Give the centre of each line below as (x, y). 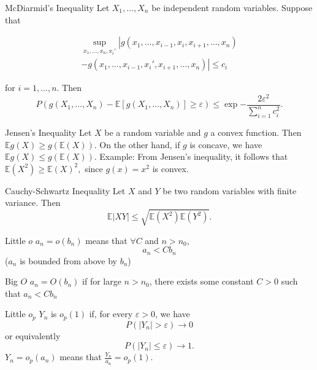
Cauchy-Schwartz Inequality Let (65, 190)
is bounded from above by (68, 260)
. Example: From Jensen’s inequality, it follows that (191, 156)
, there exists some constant (201, 281)
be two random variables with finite (230, 190)
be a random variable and (153, 132)
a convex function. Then (256, 132)
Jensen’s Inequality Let (48, 132)
